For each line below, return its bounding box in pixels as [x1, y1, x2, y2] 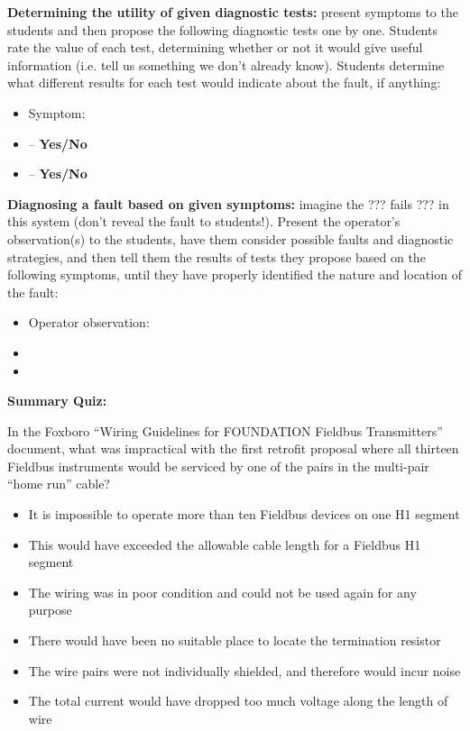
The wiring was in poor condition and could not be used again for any [28, 582, 417, 601]
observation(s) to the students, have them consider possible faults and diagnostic [7, 229, 454, 248]
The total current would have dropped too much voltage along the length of [28, 691, 448, 710]
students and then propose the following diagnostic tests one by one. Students [7, 20, 438, 39]
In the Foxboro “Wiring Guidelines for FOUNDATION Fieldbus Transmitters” [7, 421, 443, 440]
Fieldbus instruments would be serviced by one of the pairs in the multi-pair [7, 456, 429, 475]
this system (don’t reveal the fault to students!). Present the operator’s [7, 212, 401, 231]
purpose [28, 600, 72, 619]
